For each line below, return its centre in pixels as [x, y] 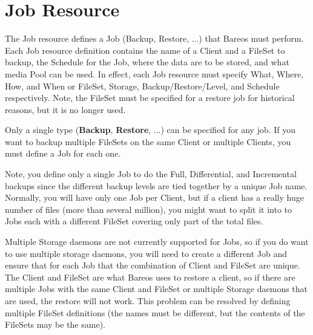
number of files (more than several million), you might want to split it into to [149, 209]
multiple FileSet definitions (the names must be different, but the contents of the [155, 312]
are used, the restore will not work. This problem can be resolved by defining [148, 301]
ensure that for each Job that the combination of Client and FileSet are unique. [153, 265]
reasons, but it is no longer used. [65, 109]
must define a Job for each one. [63, 153]
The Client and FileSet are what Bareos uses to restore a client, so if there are [150, 277]
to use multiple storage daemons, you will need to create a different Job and [146, 253]
